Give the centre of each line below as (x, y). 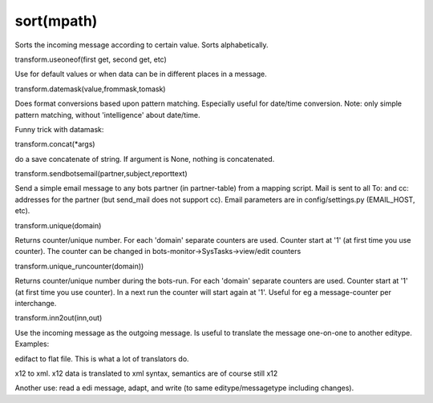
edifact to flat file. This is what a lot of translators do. (102, 359)
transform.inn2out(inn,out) (59, 318)
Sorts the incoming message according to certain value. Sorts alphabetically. (142, 45)
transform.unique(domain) (58, 225)
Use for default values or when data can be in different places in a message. (141, 74)
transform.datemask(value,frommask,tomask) (90, 89)
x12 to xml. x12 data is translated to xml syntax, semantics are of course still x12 (146, 373)
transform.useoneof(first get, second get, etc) (91, 59)
